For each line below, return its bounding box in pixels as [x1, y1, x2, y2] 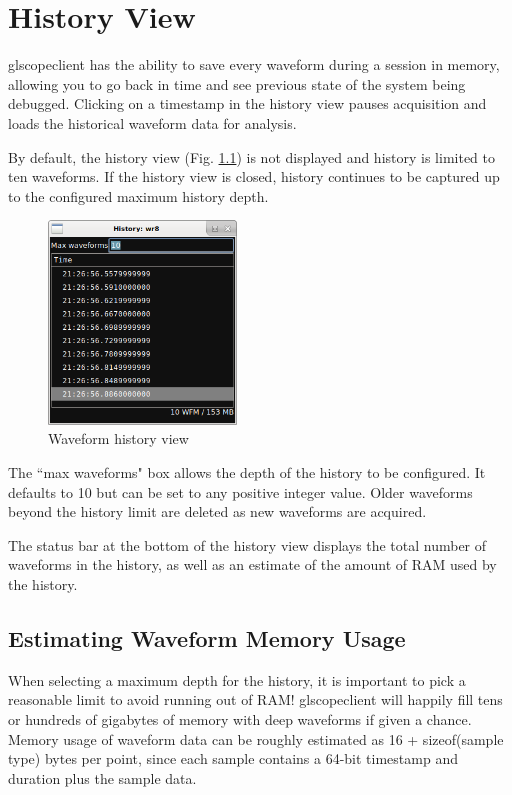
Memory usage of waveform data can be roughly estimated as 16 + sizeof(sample [8, 728, 504, 749]
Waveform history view [48, 428, 189, 449]
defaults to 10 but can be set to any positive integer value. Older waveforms [8, 481, 473, 502]
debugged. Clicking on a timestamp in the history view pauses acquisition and [8, 93, 487, 114]
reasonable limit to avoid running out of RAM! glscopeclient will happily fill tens [8, 689, 503, 710]
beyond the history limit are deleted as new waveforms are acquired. [8, 501, 427, 522]
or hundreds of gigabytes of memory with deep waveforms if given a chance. [8, 709, 472, 730]
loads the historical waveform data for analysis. [8, 112, 297, 133]
